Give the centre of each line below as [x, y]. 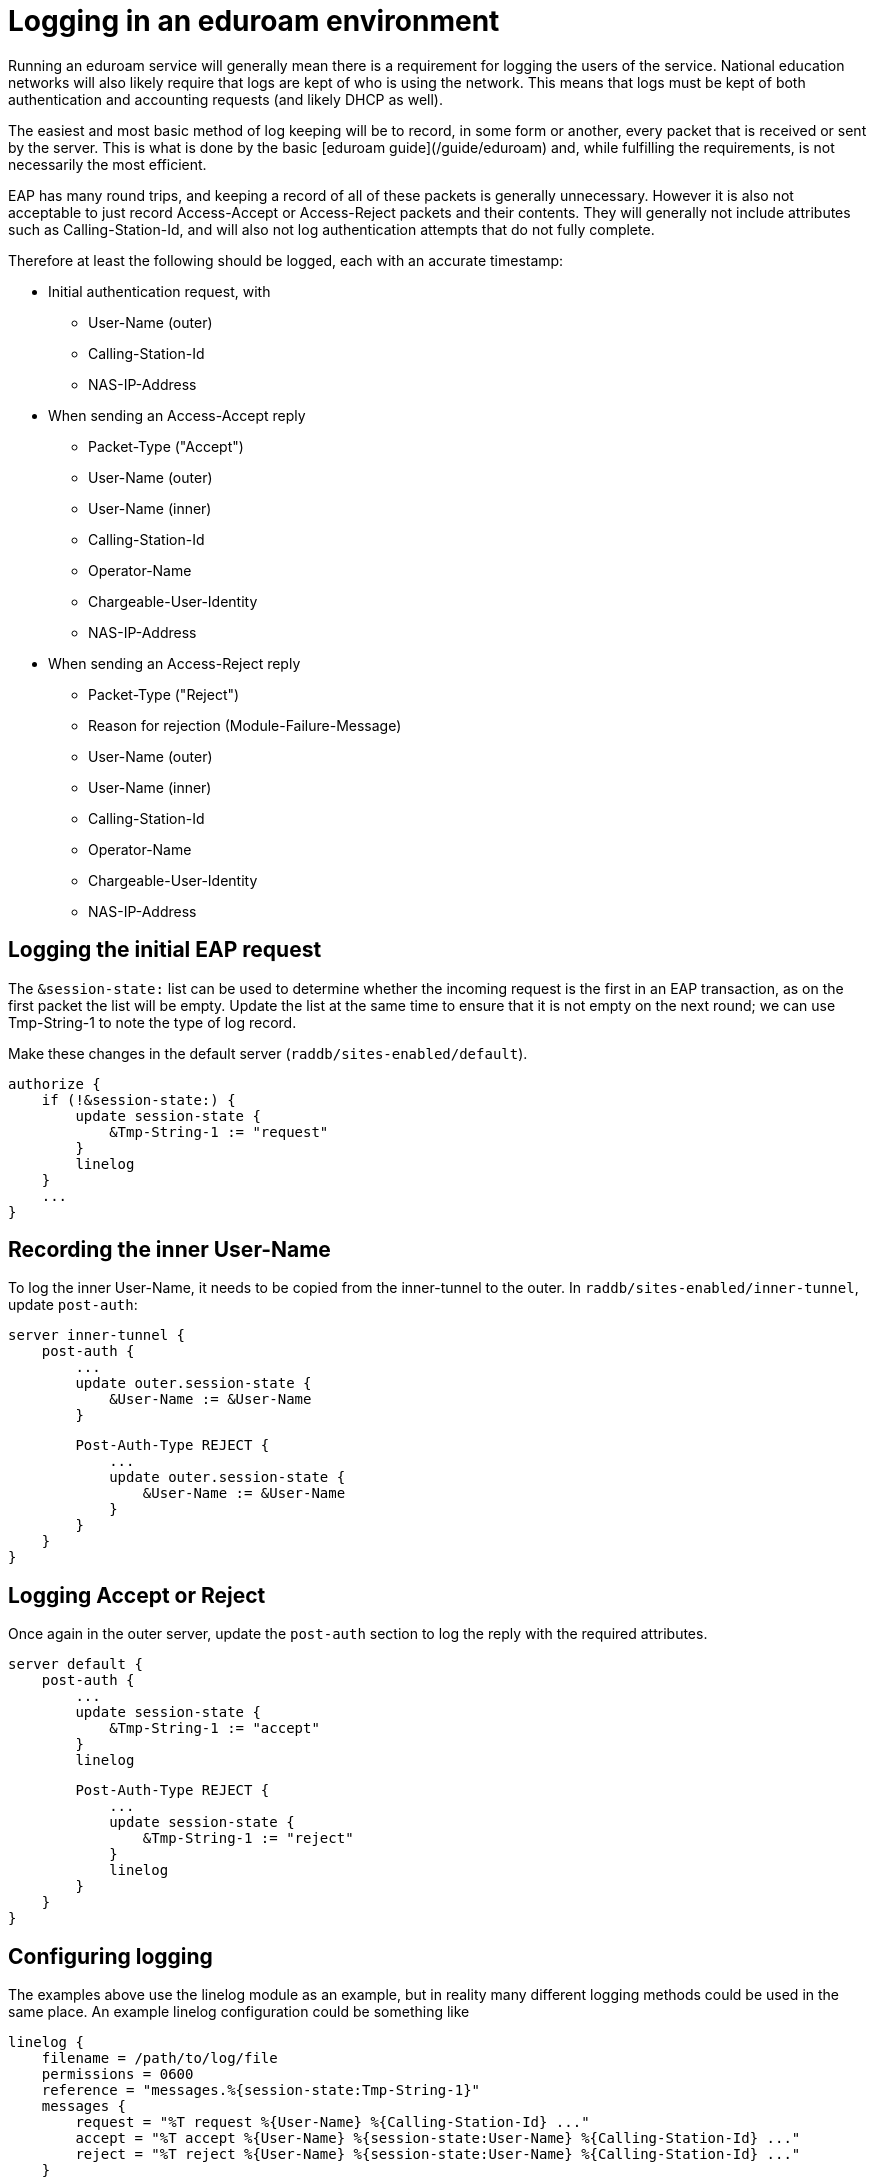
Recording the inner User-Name [169, 1250]
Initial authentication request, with [159, 291]
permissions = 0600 [117, 2074]
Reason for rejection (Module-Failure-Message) [245, 725]
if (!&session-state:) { [138, 1099]
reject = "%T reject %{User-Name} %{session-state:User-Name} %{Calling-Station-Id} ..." [438, 2154]
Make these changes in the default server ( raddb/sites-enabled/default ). [268, 1053]
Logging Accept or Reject [137, 1595]
